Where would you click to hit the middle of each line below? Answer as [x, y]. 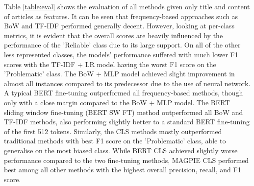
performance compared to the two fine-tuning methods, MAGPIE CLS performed [127, 160]
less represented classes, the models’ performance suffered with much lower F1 [121, 54]
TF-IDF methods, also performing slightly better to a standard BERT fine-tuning [127, 122]
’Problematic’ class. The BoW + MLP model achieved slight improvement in [119, 74]
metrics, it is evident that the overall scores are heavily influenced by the [114, 35]
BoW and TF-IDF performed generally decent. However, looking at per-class [119, 26]
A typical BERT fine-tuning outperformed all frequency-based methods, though [124, 93]
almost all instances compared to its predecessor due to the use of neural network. [127, 83]
